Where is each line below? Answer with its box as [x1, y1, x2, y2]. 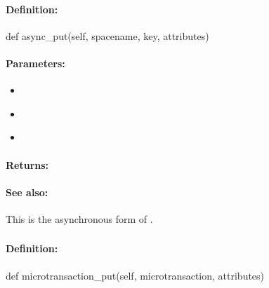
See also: [6, 184, 48, 199]
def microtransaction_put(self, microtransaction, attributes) [6, 268, 265, 282]
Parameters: [6, 55, 65, 70]
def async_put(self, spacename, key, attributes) [6, 28, 209, 43]
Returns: [6, 157, 49, 172]
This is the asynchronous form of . [6, 211, 153, 226]
